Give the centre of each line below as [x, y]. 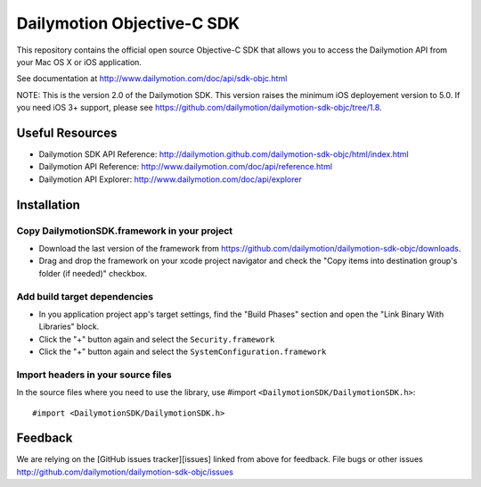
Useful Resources [67, 132]
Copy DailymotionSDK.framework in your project [125, 230]
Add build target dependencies [85, 296]
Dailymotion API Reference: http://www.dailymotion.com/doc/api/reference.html [186, 167]
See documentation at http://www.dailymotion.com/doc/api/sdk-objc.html [152, 78]
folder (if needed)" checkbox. [93, 273]
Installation [48, 205]
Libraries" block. [69, 326]
